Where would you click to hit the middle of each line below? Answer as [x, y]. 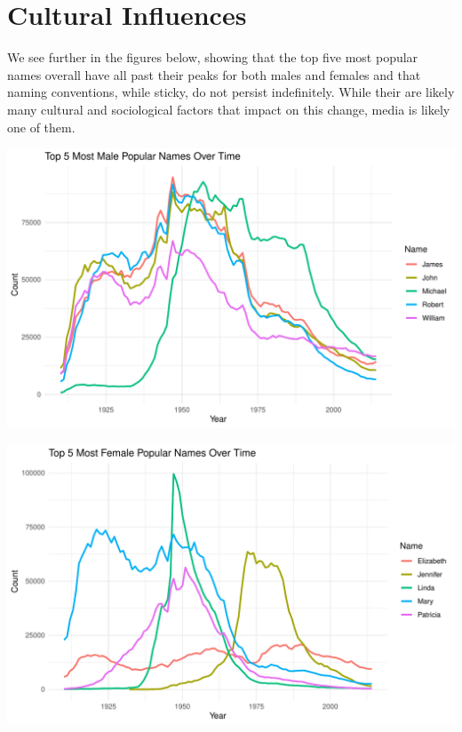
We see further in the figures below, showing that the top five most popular [213, 57]
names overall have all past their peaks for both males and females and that [214, 74]
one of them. [41, 127]
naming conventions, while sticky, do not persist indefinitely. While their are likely [231, 92]
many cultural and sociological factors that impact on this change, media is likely [229, 109]
